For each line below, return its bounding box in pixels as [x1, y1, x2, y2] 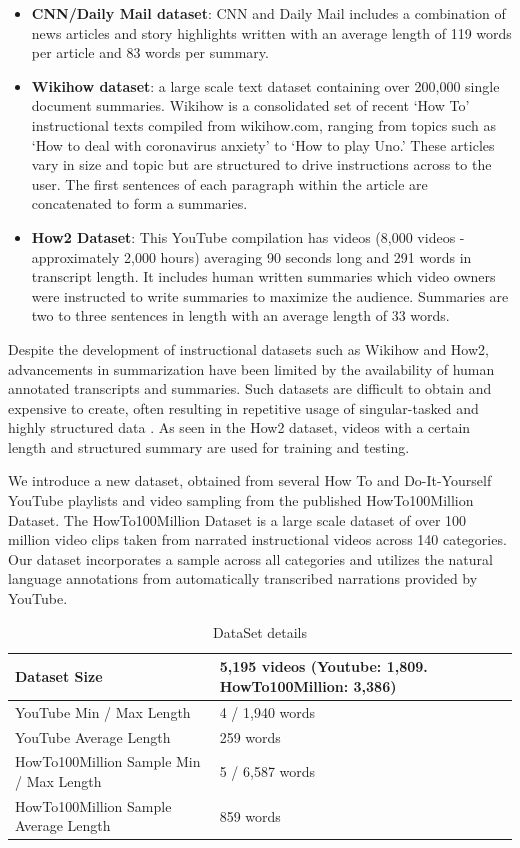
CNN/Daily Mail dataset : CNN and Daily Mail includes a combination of [31, 3, 506, 23]
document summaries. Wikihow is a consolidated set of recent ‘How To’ [31, 95, 470, 116]
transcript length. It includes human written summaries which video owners [31, 266, 496, 287]
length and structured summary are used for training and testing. [8, 436, 410, 457]
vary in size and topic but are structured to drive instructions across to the [31, 154, 492, 175]
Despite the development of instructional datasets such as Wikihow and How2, [8, 338, 489, 359]
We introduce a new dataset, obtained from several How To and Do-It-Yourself [8, 470, 492, 491]
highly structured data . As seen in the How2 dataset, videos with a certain [8, 417, 471, 438]
